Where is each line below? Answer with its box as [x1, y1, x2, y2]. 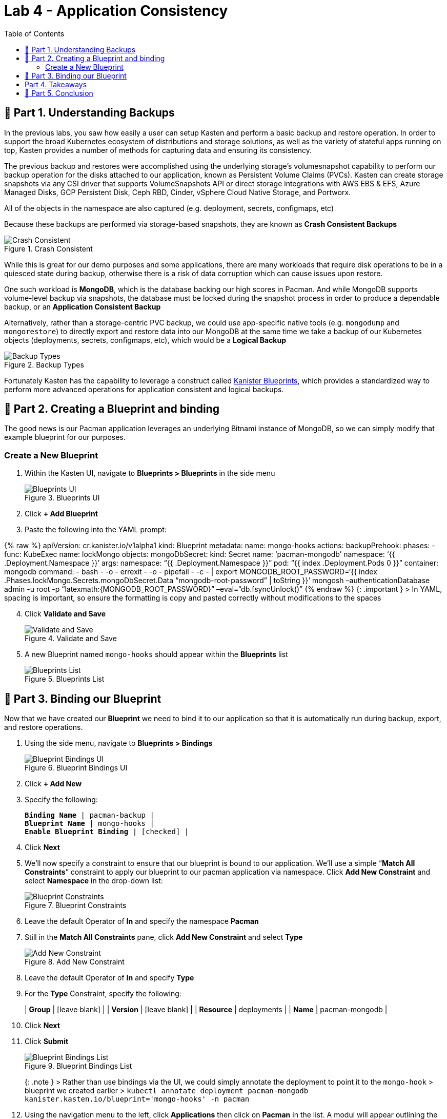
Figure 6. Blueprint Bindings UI [25, 763, 128, 773]
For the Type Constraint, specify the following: [25, 989, 181, 998]
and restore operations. [4, 723, 83, 732]
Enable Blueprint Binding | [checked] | [25, 827, 189, 836]
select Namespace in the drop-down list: [25, 876, 163, 885]
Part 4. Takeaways [25, 80, 87, 89]
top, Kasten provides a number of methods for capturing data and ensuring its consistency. [4, 145, 312, 155]
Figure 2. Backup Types [4, 360, 84, 369]
